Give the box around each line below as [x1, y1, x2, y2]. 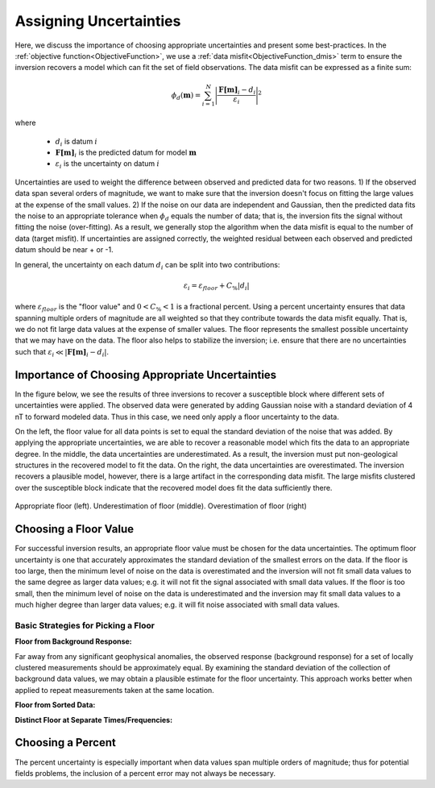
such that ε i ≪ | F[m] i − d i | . [14, 346, 109, 359]
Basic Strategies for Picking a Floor [14, 620, 155, 631]
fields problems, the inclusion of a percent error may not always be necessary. [14, 768, 275, 778]
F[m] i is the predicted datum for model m [55, 147, 197, 159]
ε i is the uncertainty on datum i [55, 159, 160, 171]
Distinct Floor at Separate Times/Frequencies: [14, 715, 173, 724]
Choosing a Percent [14, 736, 116, 749]
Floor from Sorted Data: [14, 700, 96, 710]
